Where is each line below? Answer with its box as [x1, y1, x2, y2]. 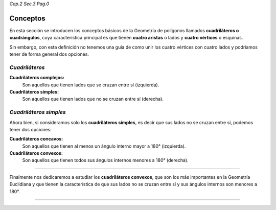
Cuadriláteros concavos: [9, 136, 63, 142]
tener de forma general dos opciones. [9, 51, 89, 57]
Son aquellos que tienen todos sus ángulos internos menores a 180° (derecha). [22, 157, 189, 164]
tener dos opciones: [9, 126, 52, 132]
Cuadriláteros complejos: [9, 75, 65, 81]
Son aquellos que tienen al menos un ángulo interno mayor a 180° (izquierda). [22, 143, 186, 149]
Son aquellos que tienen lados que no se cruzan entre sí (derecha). [22, 96, 164, 102]
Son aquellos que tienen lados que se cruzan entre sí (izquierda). [22, 82, 159, 88]
